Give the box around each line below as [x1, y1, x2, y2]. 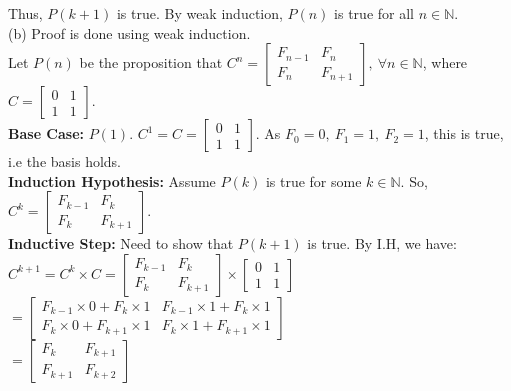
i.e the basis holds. [8, 151, 122, 172]
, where [422, 52, 468, 73]
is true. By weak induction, [116, 3, 283, 23]
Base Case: [8, 123, 85, 144]
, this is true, [424, 123, 504, 144]
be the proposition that [79, 52, 223, 73]
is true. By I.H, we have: [307, 233, 457, 254]
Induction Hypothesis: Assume [8, 170, 216, 191]
